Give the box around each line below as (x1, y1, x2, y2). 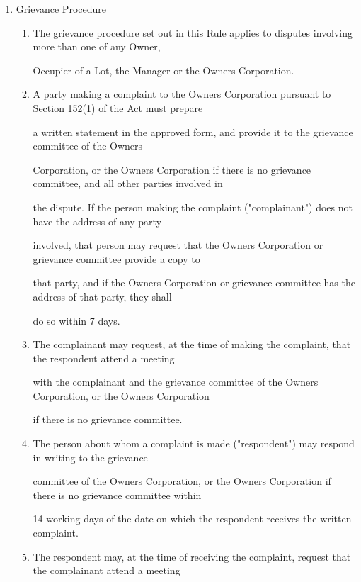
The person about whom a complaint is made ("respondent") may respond (33, 436, 355, 451)
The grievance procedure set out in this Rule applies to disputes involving (33, 25, 353, 40)
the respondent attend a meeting (33, 350, 175, 365)
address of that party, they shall (33, 289, 172, 303)
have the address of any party (33, 213, 162, 228)
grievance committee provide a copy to (33, 251, 200, 266)
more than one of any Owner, (33, 39, 161, 54)
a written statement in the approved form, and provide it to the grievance (33, 124, 353, 139)
